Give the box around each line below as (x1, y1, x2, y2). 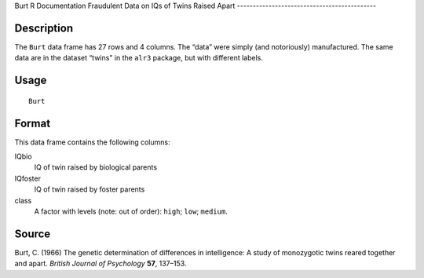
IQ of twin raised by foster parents (34, 185, 145, 194)
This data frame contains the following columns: (14, 137, 170, 147)
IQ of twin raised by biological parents (34, 163, 157, 172)
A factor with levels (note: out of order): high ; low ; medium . (34, 207, 228, 216)
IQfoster (14, 174, 41, 183)
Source (14, 227, 51, 240)
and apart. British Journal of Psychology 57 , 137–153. (14, 259, 187, 269)
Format (14, 116, 51, 130)
